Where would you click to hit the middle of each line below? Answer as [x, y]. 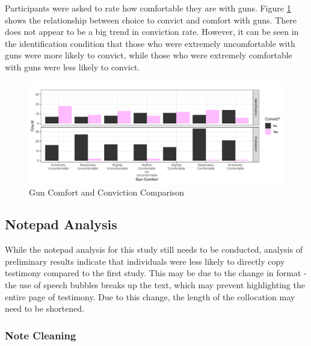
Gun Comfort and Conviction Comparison [107, 192]
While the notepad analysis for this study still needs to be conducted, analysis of [154, 249]
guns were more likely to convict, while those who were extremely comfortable [149, 55]
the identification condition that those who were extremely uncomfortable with [150, 43]
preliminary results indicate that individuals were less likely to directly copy [145, 261]
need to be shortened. [45, 308]
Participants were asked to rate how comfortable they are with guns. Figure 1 [148, 8]
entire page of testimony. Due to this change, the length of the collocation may [150, 296]
